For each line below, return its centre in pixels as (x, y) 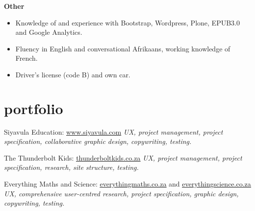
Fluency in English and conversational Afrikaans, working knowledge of (123, 48)
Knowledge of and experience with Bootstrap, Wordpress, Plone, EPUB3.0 (127, 22)
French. (26, 58)
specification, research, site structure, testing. (71, 167)
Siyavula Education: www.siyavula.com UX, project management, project (114, 131)
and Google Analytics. (49, 32)
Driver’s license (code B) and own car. (73, 74)
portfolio (34, 108)
